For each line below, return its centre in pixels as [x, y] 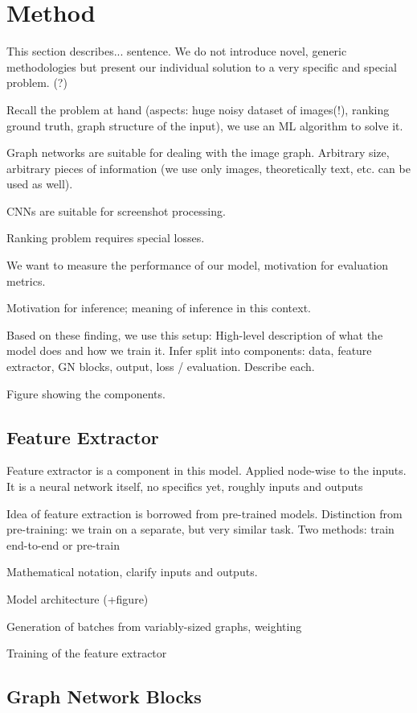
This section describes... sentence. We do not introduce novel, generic [177, 51]
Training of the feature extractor [87, 653]
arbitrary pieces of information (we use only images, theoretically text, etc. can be [208, 168]
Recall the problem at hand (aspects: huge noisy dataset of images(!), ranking [198, 109]
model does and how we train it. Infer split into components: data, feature [189, 350]
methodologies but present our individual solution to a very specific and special [202, 66]
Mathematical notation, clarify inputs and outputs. [132, 572]
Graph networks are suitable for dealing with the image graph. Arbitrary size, [198, 152]
